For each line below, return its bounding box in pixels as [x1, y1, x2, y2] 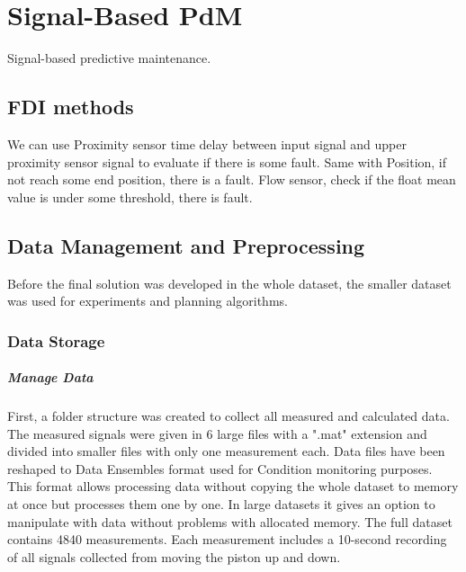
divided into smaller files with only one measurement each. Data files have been [7, 442, 445, 460]
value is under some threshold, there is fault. [7, 187, 253, 206]
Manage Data [7, 368, 94, 387]
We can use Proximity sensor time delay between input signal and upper [7, 134, 407, 153]
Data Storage [7, 329, 105, 352]
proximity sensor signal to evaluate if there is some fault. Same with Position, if [7, 152, 447, 171]
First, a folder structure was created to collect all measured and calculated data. [7, 407, 450, 425]
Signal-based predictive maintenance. [7, 49, 211, 67]
